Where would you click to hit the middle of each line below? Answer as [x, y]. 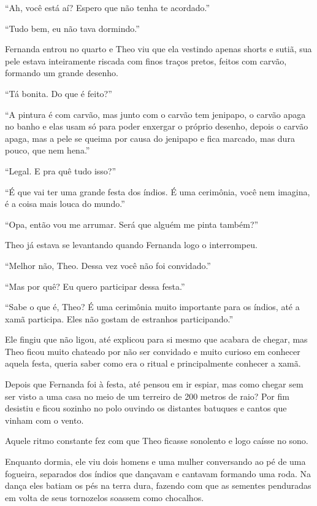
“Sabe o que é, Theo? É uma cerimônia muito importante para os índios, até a [152, 307]
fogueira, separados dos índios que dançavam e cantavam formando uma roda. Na [158, 473]
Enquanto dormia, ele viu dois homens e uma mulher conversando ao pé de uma [155, 461]
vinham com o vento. [44, 420]
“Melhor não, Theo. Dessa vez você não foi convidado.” [108, 265]
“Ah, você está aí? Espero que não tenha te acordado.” [108, 7]
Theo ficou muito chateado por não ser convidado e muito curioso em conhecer [153, 351]
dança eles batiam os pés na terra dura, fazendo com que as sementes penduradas [158, 485]
